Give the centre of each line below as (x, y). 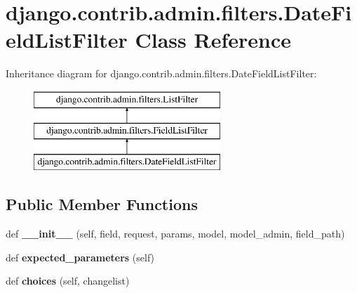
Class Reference (213, 40)
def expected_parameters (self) (80, 257)
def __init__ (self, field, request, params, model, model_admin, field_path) (175, 234)
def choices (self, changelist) (68, 281)
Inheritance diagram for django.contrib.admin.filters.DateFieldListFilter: (161, 73)
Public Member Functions (102, 204)
